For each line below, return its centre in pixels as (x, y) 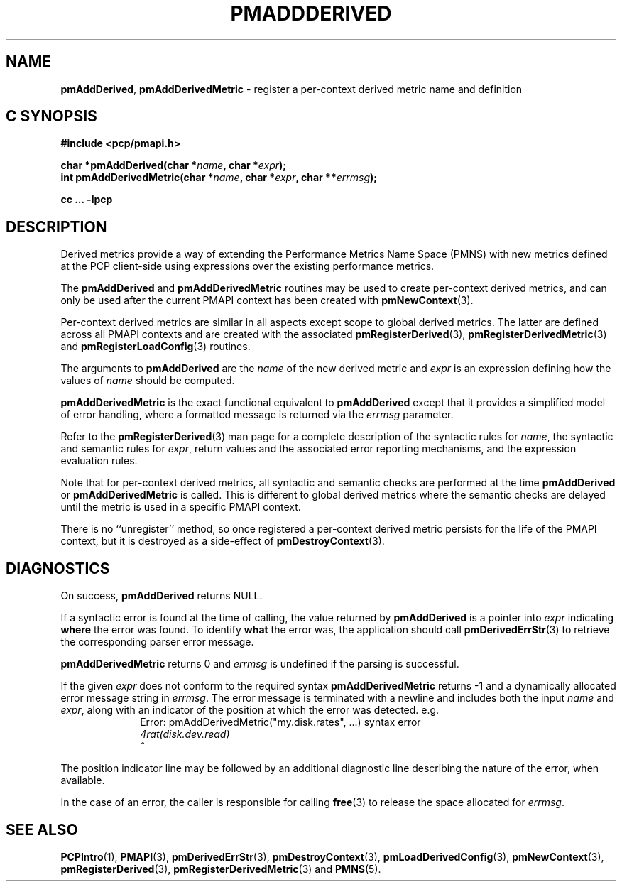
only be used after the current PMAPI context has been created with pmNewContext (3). (267, 300)
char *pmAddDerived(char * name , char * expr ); (174, 165)
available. (83, 780)
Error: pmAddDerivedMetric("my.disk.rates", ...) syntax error (280, 722)
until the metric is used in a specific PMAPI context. (181, 507)
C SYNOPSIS (51, 116)
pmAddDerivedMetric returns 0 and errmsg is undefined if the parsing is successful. (260, 664)
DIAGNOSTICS (58, 568)
